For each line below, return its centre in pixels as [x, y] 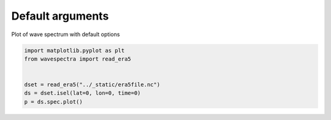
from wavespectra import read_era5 [78, 59]
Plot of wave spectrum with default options [66, 34]
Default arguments [60, 16]
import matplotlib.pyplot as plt [74, 50]
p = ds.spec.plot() [53, 102]
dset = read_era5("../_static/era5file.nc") [92, 85]
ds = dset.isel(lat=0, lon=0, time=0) [82, 93]
